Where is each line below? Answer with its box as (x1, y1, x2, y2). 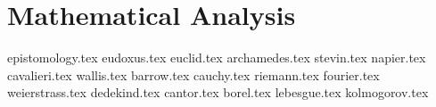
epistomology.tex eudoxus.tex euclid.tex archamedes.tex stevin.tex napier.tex (7, 48, 426, 67)
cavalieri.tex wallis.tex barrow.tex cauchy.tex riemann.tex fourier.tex (7, 65, 380, 84)
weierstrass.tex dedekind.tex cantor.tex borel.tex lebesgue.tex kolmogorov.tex (7, 83, 429, 102)
